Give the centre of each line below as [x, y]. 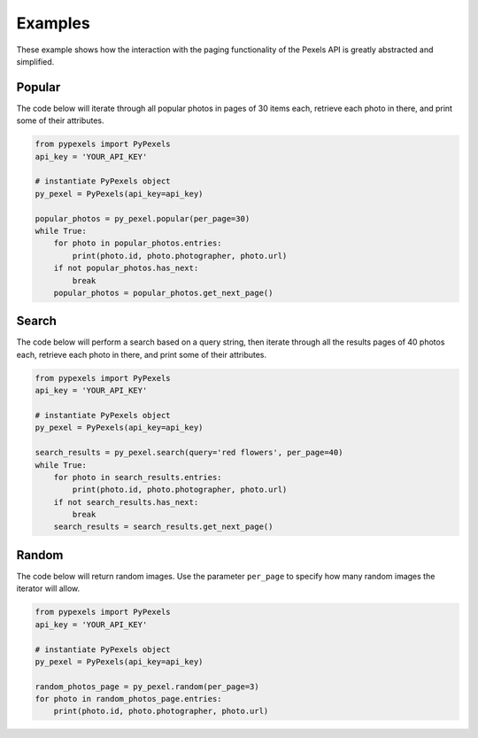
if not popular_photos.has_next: [126, 268]
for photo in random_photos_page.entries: [128, 699]
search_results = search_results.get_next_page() [163, 527]
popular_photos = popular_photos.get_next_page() [163, 293]
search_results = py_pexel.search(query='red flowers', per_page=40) [189, 453]
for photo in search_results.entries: [138, 477]
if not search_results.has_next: [126, 502]
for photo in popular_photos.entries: [138, 243]
